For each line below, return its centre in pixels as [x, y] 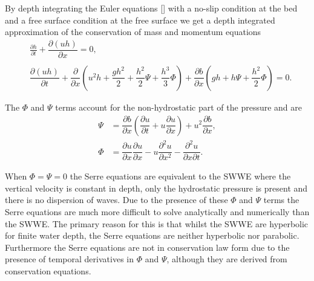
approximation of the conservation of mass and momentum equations [133, 32]
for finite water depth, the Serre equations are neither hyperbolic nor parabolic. [152, 235]
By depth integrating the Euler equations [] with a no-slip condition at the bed [151, 8]
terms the [281, 200]
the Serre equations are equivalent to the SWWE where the [180, 176]
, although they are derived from [227, 259]
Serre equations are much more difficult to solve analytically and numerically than [157, 211]
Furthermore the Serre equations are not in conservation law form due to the [147, 247]
